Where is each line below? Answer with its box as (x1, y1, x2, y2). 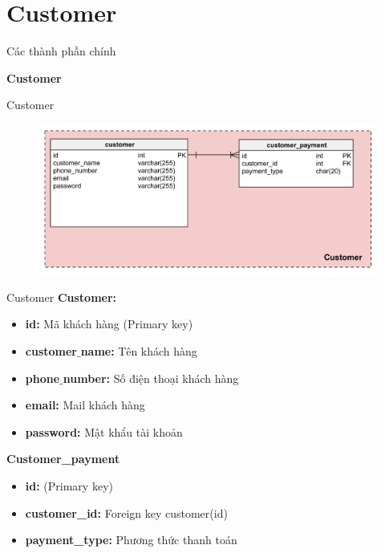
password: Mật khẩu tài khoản (25, 423, 183, 440)
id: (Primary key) (25, 477, 113, 494)
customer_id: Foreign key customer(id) (25, 504, 228, 521)
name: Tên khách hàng (80, 343, 197, 360)
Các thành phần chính (6, 43, 116, 59)
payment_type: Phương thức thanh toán (25, 531, 237, 548)
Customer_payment (6, 450, 120, 467)
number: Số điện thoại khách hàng (63, 369, 239, 386)
